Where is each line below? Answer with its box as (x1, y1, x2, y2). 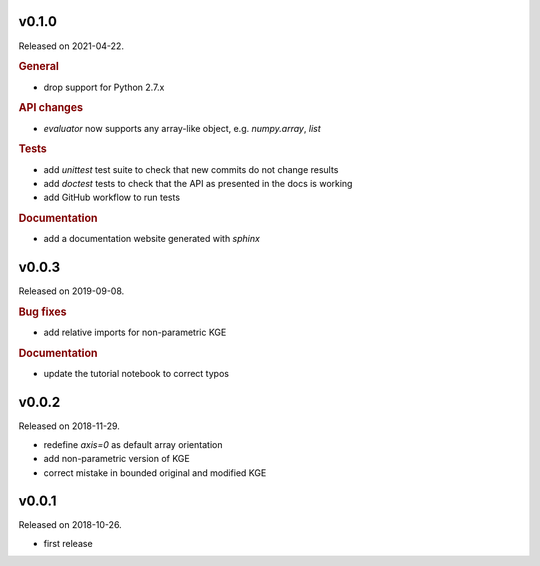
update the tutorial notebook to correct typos (43, 368, 230, 380)
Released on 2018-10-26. (18, 519, 122, 531)
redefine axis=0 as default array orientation (43, 438, 223, 450)
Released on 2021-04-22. (18, 40, 125, 52)
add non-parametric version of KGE (43, 453, 190, 465)
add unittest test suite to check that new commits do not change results (43, 163, 339, 175)
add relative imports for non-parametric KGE (43, 326, 227, 339)
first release (43, 537, 94, 549)
